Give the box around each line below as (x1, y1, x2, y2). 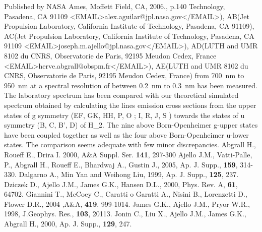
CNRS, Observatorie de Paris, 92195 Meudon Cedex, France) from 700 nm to (4, 70, 244, 81)
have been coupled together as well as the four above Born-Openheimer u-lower (4, 129, 249, 140)
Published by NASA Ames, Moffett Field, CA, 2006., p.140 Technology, (4, 1, 225, 11)
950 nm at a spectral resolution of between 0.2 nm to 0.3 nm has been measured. (4, 80, 257, 90)
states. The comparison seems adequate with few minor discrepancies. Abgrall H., (4, 139, 256, 150)
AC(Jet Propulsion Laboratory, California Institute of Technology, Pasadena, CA (4, 30, 254, 41)
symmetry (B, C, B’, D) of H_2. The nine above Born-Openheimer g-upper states (4, 120, 258, 130)
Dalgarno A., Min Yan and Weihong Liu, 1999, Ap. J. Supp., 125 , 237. (19, 169, 239, 180)
